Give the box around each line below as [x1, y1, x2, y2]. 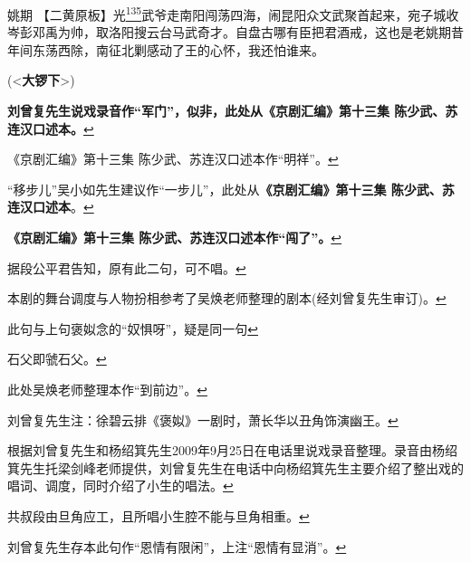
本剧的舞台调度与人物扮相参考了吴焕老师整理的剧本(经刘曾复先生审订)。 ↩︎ [7, 289, 447, 308]
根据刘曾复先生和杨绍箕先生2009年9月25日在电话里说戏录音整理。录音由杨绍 [7, 441, 457, 460]
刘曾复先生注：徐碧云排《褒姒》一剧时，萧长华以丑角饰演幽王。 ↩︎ [7, 410, 399, 429]
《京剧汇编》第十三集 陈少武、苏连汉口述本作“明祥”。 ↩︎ [7, 149, 339, 168]
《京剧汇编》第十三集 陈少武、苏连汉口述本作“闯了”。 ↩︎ [7, 228, 342, 246]
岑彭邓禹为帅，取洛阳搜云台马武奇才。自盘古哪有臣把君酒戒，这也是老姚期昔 [7, 23, 464, 42]
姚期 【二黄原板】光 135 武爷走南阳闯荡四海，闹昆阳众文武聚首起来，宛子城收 [7, 3, 459, 24]
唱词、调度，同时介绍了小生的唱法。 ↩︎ [7, 476, 234, 495]
